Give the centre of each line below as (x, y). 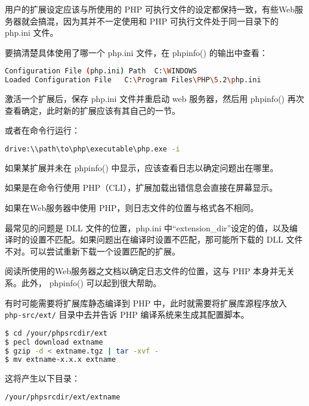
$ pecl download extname (54, 342)
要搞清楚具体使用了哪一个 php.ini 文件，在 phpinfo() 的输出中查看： (136, 52)
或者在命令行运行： (42, 130)
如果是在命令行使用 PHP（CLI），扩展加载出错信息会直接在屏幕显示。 (141, 187)
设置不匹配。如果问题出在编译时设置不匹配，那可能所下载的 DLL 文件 (166, 239)
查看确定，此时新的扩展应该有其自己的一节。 (92, 110)
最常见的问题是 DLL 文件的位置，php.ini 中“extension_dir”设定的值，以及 (147, 227)
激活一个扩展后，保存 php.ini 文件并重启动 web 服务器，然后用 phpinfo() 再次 (154, 99)
